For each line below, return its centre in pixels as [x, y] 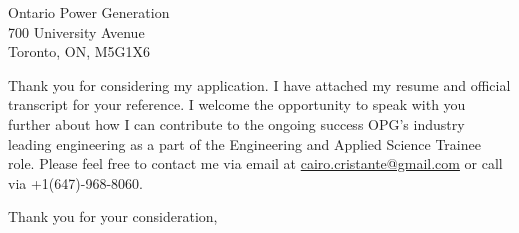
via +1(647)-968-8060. [75, 182]
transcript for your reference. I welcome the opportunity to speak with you [237, 104]
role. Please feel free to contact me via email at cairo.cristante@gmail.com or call [255, 163]
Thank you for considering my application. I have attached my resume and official [259, 84]
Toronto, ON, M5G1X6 [79, 51]
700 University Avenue [76, 31]
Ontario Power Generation [89, 12]
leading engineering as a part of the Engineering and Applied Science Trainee [244, 143]
